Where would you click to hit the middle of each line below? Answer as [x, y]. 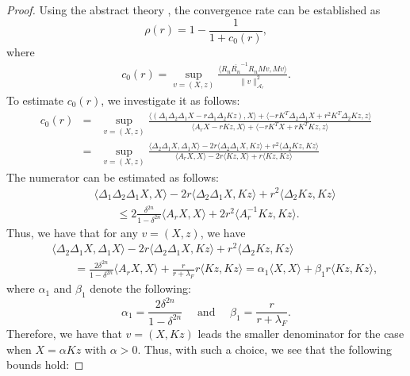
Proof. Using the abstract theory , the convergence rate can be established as [194, 10]
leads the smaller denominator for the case [301, 334]
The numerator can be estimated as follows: [113, 176]
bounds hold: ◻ [45, 364]
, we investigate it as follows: [171, 100]
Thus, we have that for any [72, 232]
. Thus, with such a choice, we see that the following [265, 349]
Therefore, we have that [64, 334]
